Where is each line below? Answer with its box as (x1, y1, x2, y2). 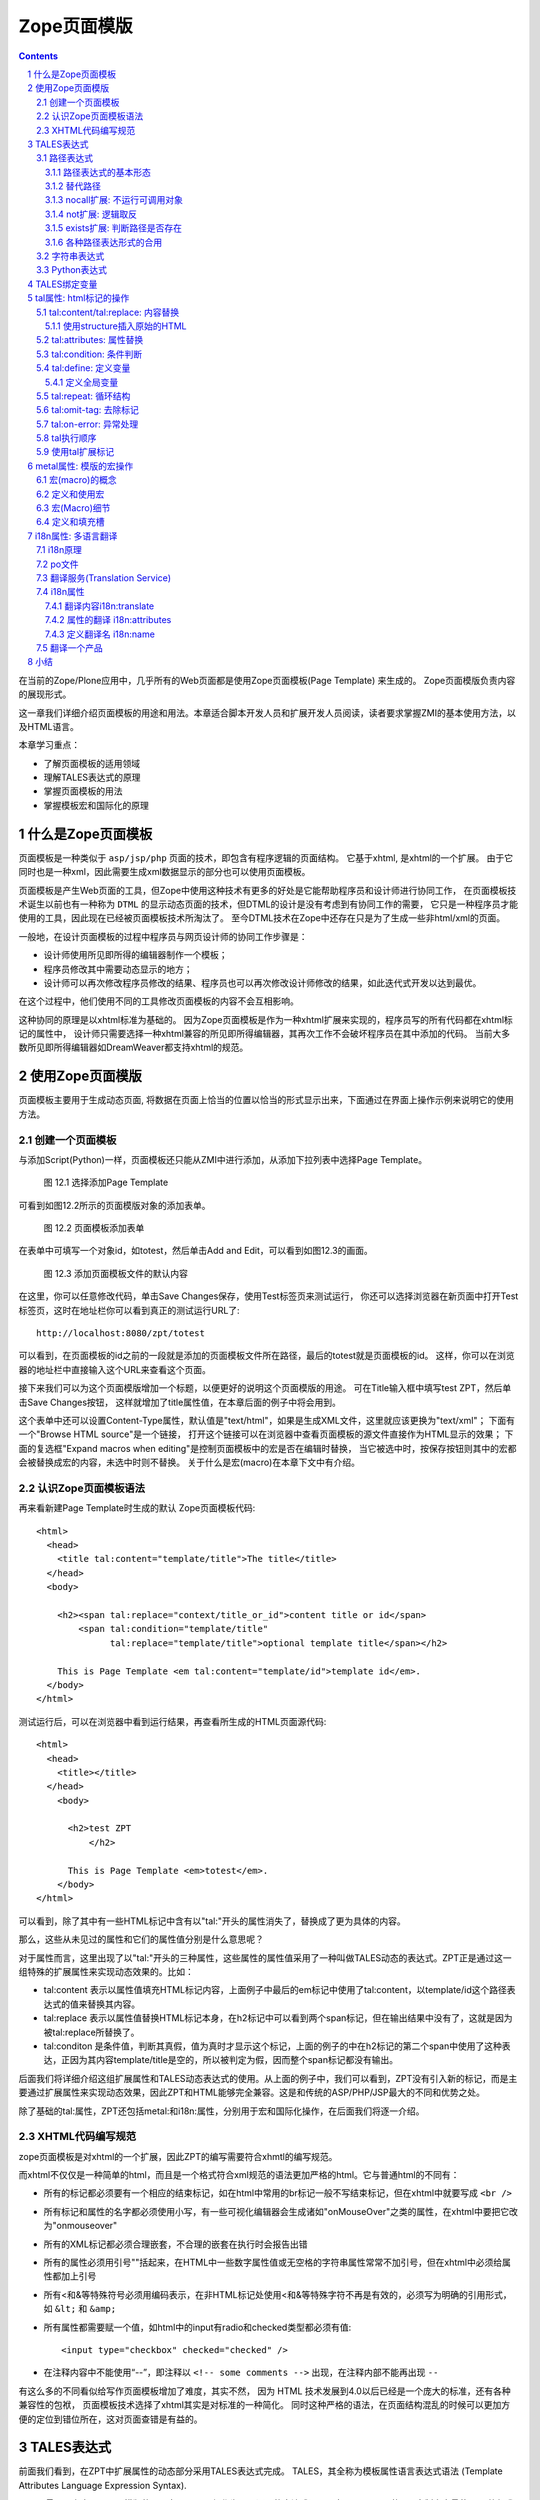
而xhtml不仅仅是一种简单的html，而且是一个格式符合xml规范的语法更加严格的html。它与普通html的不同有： (18, 2169, 460, 2181)
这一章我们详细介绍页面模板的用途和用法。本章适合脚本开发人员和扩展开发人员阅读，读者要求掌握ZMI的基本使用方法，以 (18, 706, 517, 719)
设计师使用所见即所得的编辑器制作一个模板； (43, 949, 228, 961)
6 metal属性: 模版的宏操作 (27, 460, 134, 472)
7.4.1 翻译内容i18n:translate (45, 600, 155, 612)
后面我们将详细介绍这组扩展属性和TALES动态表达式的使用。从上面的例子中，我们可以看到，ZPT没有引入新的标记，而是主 (18, 2072, 518, 2084)
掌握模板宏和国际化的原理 (43, 799, 149, 811)
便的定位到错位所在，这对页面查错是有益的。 (18, 2413, 203, 2425)
